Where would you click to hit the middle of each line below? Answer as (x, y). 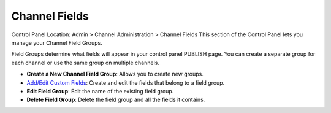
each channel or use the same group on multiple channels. (85, 63)
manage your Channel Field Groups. (57, 42)
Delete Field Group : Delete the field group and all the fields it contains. (116, 100)
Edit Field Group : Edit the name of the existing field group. (100, 91)
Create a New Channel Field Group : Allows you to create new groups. (115, 74)
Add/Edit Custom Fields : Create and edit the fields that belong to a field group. (126, 82)
